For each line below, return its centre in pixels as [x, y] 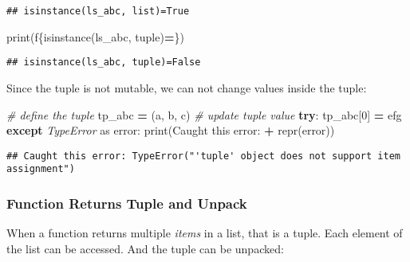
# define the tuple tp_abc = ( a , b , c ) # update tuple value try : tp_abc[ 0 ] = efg [204, 114]
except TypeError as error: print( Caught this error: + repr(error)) [171, 130]
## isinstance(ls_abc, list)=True [98, 11]
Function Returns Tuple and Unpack [127, 203]
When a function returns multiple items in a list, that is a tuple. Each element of [205, 233]
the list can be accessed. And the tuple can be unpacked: [145, 248]
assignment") [41, 169]
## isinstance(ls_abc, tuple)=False [104, 63]
